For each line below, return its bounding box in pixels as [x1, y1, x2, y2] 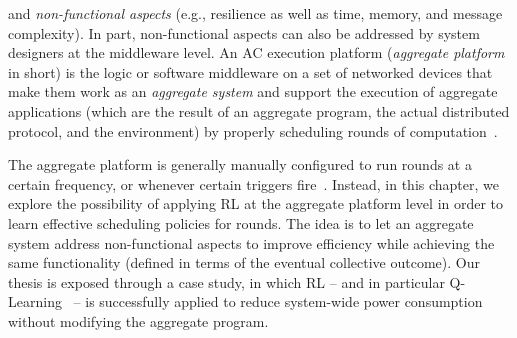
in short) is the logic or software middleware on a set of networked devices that [8, 61, 493, 82]
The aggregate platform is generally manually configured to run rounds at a [8, 154, 472, 175]
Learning [8, 291, 62, 312]
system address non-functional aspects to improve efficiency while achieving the [8, 232, 495, 253]
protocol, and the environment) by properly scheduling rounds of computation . [8, 120, 498, 141]
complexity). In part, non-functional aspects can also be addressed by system [8, 22, 480, 43]
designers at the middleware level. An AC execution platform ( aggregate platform [8, 42, 505, 63]
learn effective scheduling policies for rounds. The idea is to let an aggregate [8, 212, 474, 233]
